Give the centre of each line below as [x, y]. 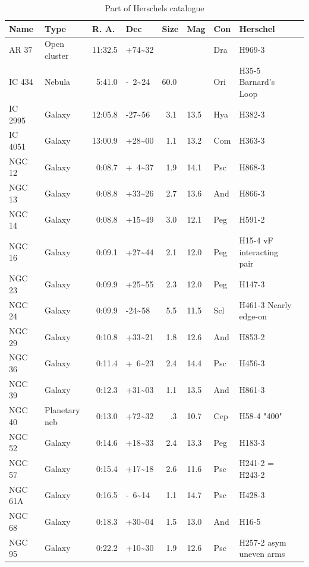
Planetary [62, 410]
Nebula [57, 82]
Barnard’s [257, 82]
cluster [56, 56]
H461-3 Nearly [265, 304]
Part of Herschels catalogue [154, 8]
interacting [259, 251]
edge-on [253, 316]
